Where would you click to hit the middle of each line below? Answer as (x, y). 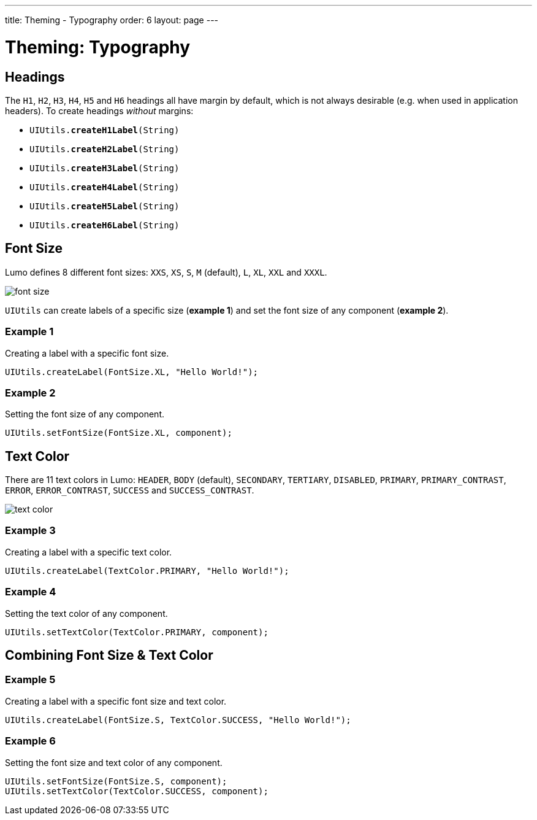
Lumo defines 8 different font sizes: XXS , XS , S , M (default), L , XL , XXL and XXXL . (166, 272)
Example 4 (31, 592)
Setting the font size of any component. (85, 414)
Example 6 (30, 741)
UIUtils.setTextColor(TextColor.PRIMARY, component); (137, 632)
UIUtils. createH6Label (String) (105, 225)
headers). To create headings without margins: (99, 110)
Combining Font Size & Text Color (109, 656)
